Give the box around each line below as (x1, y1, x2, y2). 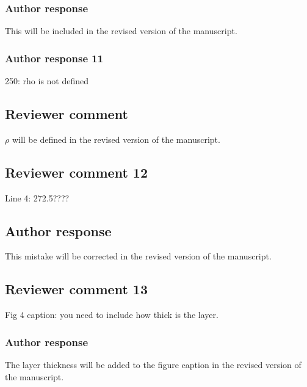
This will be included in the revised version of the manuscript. (5, 24, 237, 37)
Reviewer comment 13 (5, 280, 148, 298)
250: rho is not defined (5, 74, 89, 87)
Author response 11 (5, 50, 104, 65)
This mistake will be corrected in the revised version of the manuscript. (5, 250, 272, 262)
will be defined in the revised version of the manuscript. (12, 132, 220, 145)
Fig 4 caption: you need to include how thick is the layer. (5, 308, 219, 321)
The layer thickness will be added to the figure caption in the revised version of (5, 358, 302, 371)
